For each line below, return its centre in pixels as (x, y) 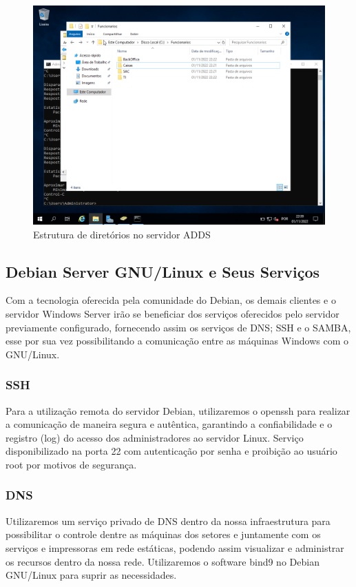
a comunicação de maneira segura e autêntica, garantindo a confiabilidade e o (169, 424)
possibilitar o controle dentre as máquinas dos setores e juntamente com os (163, 534)
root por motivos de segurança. (71, 464)
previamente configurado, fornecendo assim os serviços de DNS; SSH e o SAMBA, (178, 327)
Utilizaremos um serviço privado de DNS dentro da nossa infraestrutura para (168, 521)
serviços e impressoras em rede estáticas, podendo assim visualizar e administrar (175, 547)
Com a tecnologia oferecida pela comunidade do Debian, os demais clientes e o (171, 300)
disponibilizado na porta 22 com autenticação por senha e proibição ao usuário (171, 451)
